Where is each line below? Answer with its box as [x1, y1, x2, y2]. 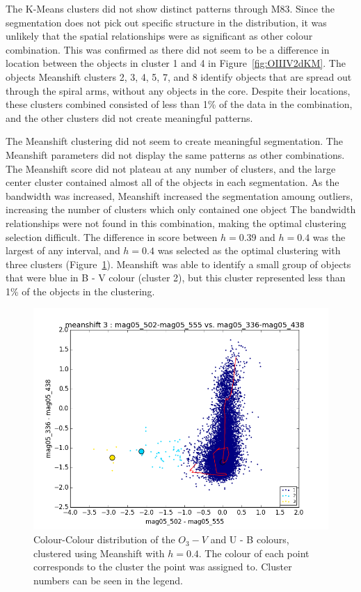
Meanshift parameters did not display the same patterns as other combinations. [6, 147, 345, 162]
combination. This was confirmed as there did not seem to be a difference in [6, 42, 330, 56]
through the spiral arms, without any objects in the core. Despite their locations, [6, 83, 351, 98]
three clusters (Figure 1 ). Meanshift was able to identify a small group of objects [6, 256, 351, 271]
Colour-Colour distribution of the [33, 532, 175, 547]
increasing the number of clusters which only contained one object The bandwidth [6, 202, 356, 217]
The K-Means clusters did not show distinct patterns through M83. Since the [6, 1, 335, 15]
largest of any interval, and [6, 243, 120, 258]
